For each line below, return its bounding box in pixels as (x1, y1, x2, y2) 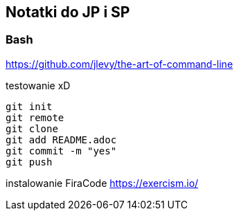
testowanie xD (6, 79, 71, 91)
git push (6, 156, 53, 168)
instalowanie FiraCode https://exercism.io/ (6, 177, 199, 189)
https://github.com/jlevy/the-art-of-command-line (6, 57, 233, 70)
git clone (6, 123, 58, 134)
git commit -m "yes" (6, 145, 117, 156)
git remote (6, 111, 64, 123)
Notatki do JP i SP (6, 3, 130, 21)
